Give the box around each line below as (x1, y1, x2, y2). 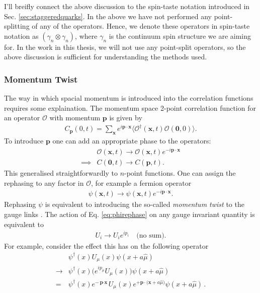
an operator (4, 112, 40, 123)
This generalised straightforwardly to (4, 168, 118, 178)
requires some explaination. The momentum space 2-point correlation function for (4, 102, 256, 113)
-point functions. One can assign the (124, 168, 236, 178)
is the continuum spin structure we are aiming (109, 30, 251, 41)
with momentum (49, 112, 101, 123)
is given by (109, 112, 142, 123)
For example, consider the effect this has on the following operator (4, 240, 209, 251)
